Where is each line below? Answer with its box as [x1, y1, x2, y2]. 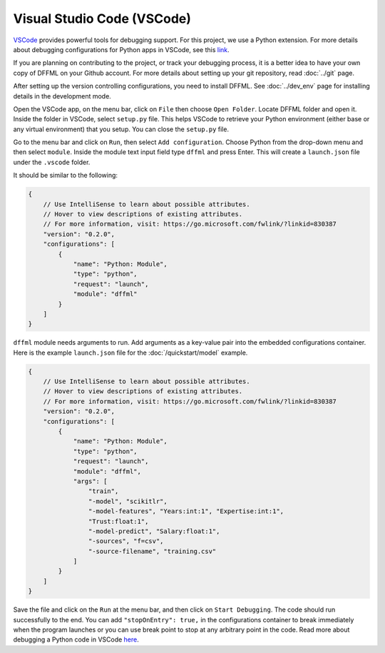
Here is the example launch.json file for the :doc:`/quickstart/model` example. [13, 348, 248, 357]
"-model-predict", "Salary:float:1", [88, 527, 220, 535]
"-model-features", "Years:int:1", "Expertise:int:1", [88, 507, 284, 515]
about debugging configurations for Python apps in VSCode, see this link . [13, 45, 230, 54]
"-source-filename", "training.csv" [88, 547, 217, 555]
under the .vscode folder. [13, 158, 91, 166]
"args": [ [73, 477, 108, 485]
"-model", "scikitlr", [88, 497, 168, 505]
